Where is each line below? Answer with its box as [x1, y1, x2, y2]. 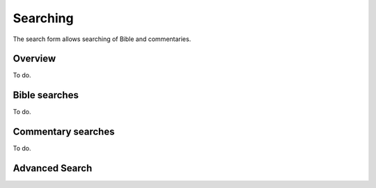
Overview [13, 53, 56, 65]
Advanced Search [13, 162, 93, 174]
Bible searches [13, 89, 79, 101]
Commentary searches [13, 126, 115, 138]
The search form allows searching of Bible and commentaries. [13, 35, 191, 43]
